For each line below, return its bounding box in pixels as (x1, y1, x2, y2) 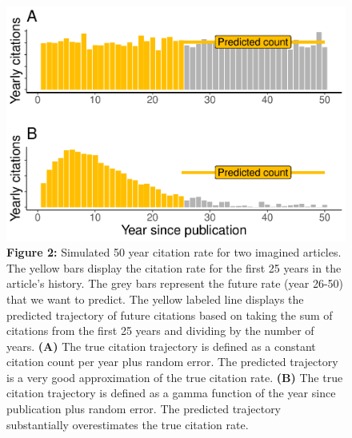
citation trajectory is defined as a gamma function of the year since (6, 384, 336, 401)
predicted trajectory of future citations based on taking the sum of (6, 306, 333, 323)
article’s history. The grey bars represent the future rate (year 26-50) (6, 275, 344, 292)
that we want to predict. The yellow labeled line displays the (6, 290, 304, 307)
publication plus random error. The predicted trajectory (6, 400, 282, 417)
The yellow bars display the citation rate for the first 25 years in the (6, 259, 342, 276)
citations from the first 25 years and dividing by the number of (6, 322, 314, 339)
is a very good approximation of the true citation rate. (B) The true (6, 368, 343, 385)
